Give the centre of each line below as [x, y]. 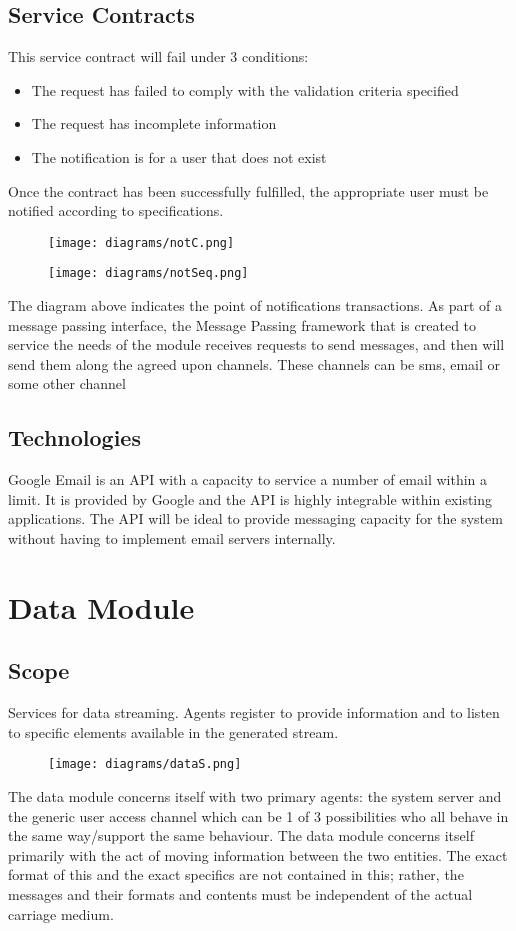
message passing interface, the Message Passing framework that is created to [242, 324]
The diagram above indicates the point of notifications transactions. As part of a [255, 305]
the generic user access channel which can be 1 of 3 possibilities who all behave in [258, 815]
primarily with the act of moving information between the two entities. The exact [258, 854]
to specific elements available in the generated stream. [173, 731]
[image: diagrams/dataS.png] [145, 764]
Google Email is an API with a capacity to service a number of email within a [248, 479]
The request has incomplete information [154, 123]
